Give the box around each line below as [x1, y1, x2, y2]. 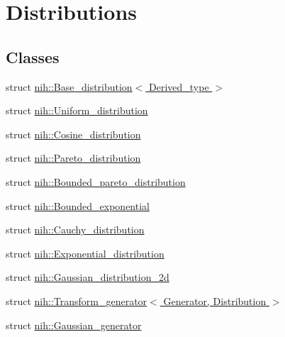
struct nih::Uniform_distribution [6, 103, 148, 118]
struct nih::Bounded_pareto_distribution [6, 174, 186, 189]
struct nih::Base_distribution [6, 79, 133, 94]
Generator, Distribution [163, 293, 267, 308]
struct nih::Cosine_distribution [6, 126, 141, 141]
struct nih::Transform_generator [6, 293, 147, 308]
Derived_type [148, 79, 209, 94]
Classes [6, 45, 60, 67]
